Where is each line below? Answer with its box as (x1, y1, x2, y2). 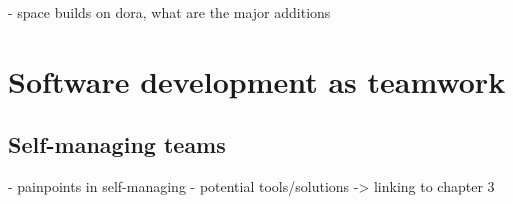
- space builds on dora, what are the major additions (8, 2, 331, 22)
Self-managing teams (8, 129, 226, 160)
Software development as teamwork (8, 60, 506, 101)
